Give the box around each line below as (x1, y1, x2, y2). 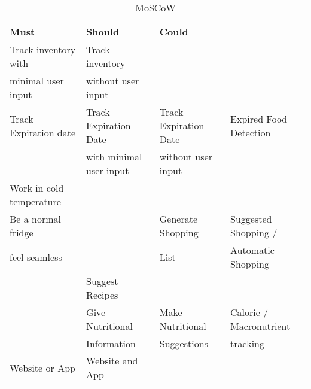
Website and (86, 354, 138, 367)
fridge (10, 226, 33, 239)
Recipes (86, 288, 118, 302)
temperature (10, 194, 61, 208)
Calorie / (230, 305, 269, 319)
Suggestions (159, 336, 208, 350)
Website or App (10, 360, 75, 375)
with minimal (86, 150, 142, 163)
